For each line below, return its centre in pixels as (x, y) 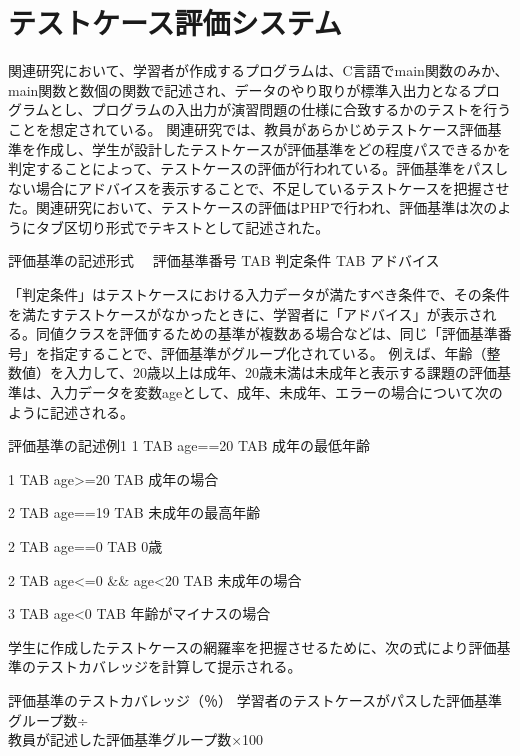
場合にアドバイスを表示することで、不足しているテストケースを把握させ (272, 187)
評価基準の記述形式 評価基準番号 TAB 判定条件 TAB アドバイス (224, 260)
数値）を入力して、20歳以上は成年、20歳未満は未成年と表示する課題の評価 (252, 372)
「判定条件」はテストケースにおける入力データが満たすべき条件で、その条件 (259, 294)
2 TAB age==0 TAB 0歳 (85, 546)
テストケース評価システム (175, 22)
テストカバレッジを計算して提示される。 (168, 666)
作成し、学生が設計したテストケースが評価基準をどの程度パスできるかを (273, 148)
